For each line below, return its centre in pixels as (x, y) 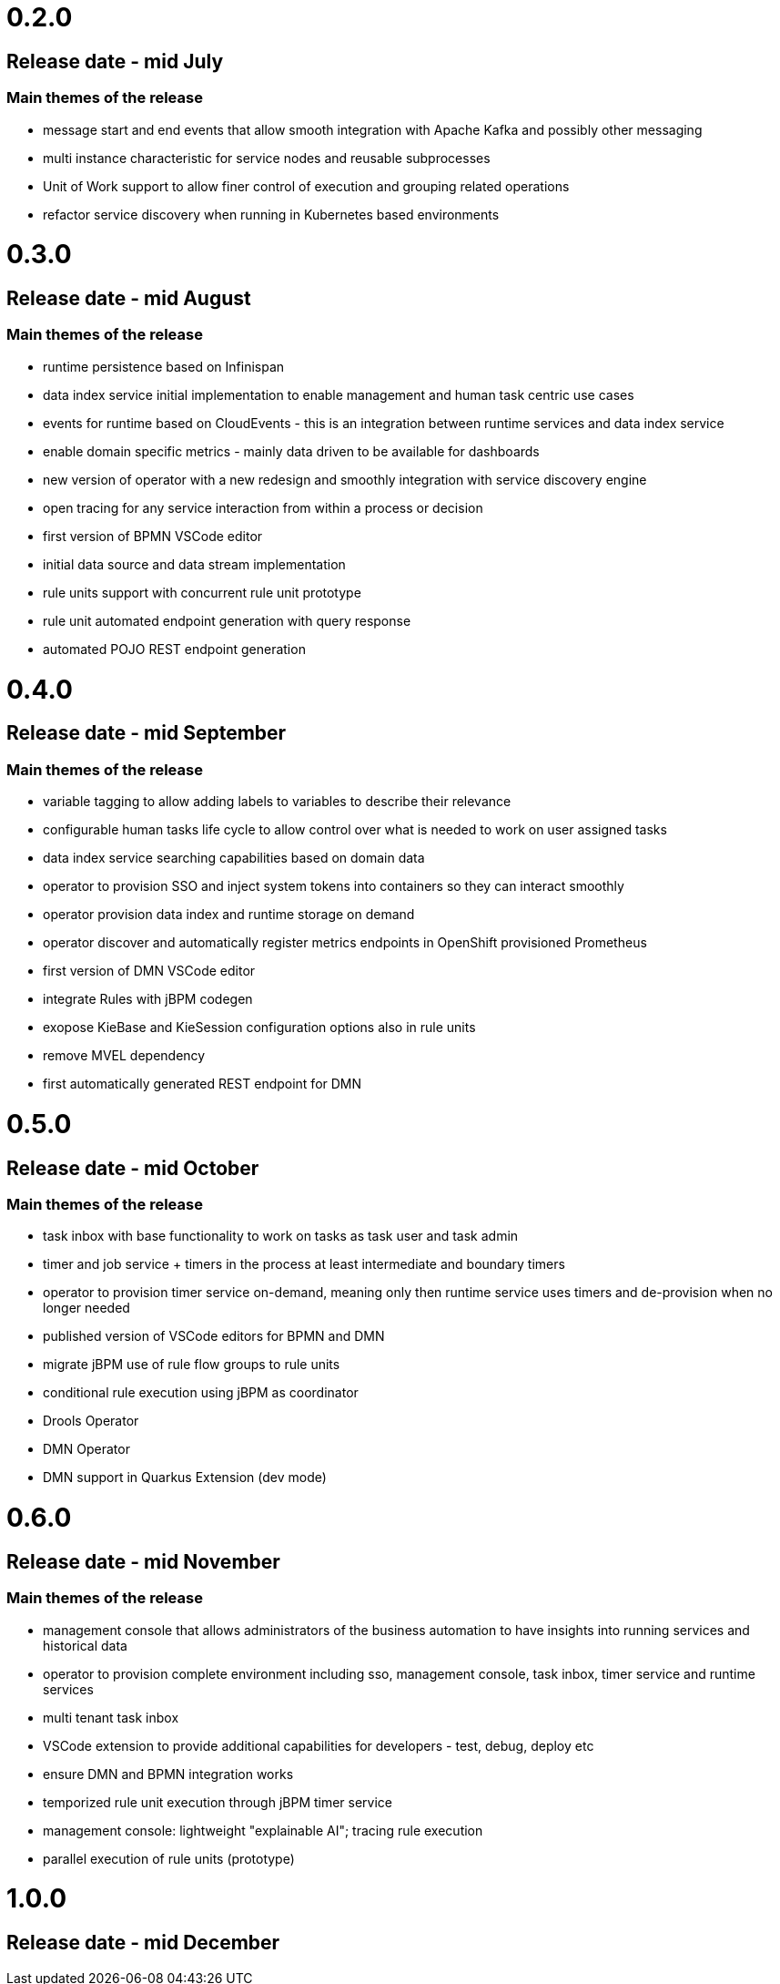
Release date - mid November (143, 1561)
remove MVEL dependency (124, 1056)
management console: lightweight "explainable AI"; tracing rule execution (263, 1830)
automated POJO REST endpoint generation (174, 649)
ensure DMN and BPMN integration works (168, 1774)
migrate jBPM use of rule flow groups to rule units (192, 1365)
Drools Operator (91, 1421)
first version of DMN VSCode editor (149, 971)
